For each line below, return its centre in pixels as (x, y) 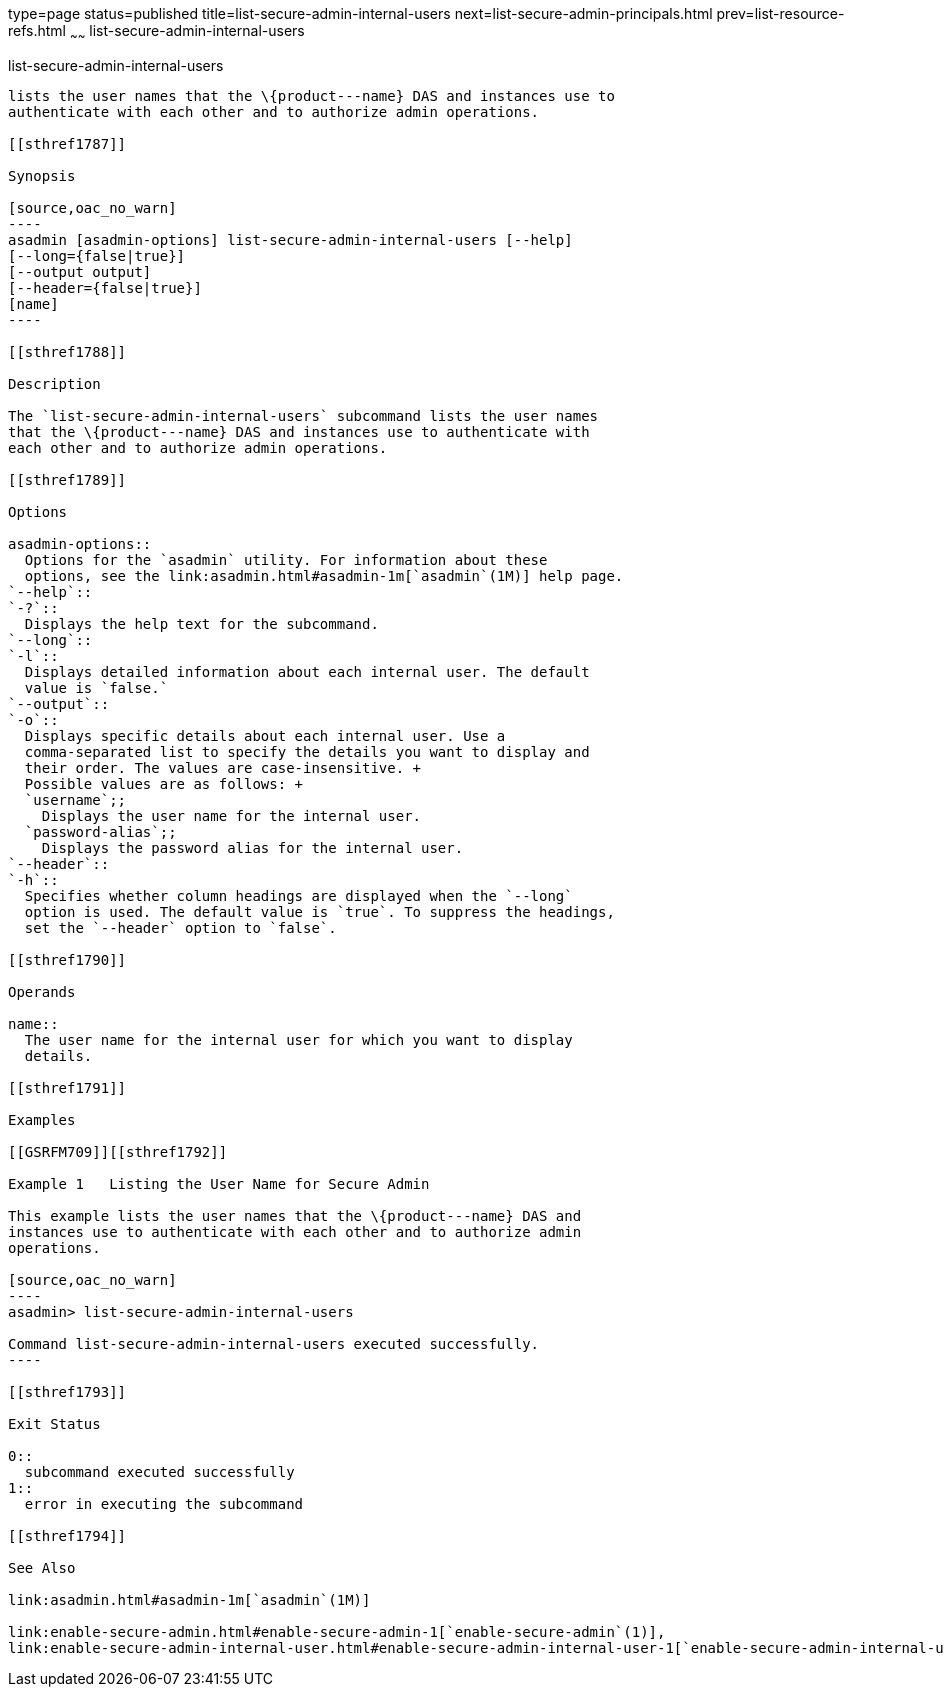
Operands (42, 991)
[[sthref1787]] (67, 143)
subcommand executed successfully (159, 1471)
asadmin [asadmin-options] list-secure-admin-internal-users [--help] (290, 239)
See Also (42, 1567)
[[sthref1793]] (67, 1391)
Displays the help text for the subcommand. (201, 623)
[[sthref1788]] (67, 351)
